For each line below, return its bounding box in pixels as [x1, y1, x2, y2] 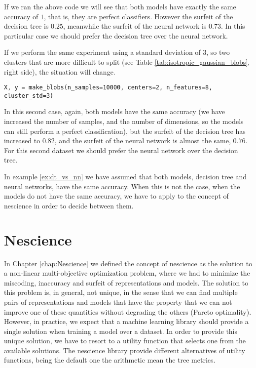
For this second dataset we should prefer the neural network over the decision [4, 145, 238, 155]
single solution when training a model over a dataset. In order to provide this [4, 326, 238, 336]
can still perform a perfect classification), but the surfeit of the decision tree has [4, 125, 246, 136]
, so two [206, 47, 230, 57]
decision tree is [4, 21, 49, 31]
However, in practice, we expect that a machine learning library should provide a [4, 316, 249, 327]
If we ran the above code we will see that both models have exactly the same [4, 1, 236, 11]
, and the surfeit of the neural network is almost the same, [54, 135, 231, 146]
